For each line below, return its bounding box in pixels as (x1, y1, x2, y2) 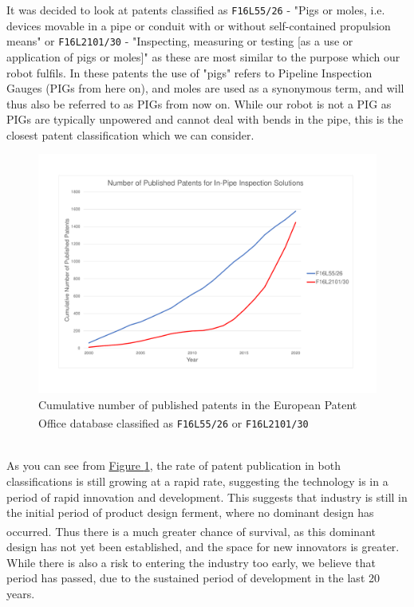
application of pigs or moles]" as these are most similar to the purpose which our (6, 48, 400, 65)
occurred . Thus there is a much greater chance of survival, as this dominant (6, 522, 376, 539)
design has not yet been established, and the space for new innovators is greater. (6, 538, 400, 554)
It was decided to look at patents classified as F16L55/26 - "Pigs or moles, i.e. (6, 2, 385, 18)
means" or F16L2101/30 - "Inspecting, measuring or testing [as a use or (6, 33, 353, 49)
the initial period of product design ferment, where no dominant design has (6, 504, 374, 521)
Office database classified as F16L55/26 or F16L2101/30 (38, 415, 309, 432)
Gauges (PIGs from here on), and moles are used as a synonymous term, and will (6, 80, 404, 97)
